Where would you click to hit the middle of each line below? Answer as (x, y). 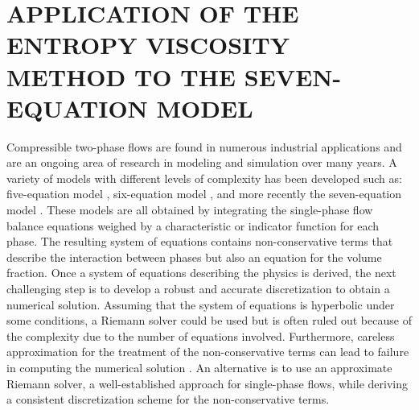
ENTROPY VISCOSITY (148, 45)
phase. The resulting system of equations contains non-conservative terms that (200, 241)
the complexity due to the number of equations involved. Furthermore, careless (201, 335)
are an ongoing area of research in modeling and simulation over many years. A (202, 162)
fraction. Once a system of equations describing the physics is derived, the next (201, 273)
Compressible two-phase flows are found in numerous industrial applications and (204, 146)
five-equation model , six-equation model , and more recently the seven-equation (204, 194)
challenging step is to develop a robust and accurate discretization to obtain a (198, 289)
